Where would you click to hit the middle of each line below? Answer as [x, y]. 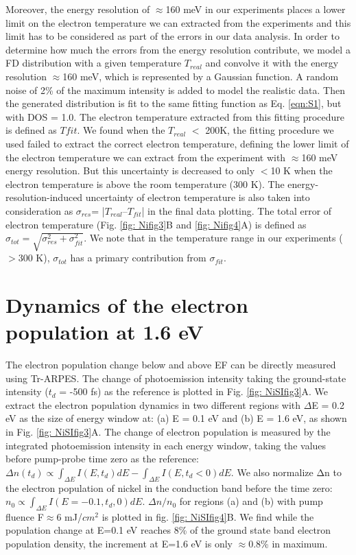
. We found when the [121, 130]
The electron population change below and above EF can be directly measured [171, 364]
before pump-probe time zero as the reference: [102, 459]
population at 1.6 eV [105, 332]
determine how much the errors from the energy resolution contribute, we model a [178, 49]
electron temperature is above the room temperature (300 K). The [145, 184]
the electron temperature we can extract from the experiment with [146, 157]
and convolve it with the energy [272, 63]
